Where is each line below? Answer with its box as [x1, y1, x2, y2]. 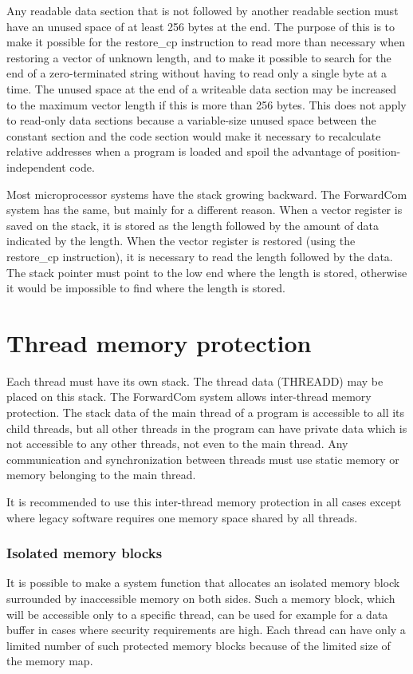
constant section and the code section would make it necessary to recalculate [6, 127, 381, 144]
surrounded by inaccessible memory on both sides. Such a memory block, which [6, 589, 395, 606]
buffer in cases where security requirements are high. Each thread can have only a [6, 621, 406, 638]
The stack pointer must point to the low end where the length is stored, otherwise [6, 264, 407, 280]
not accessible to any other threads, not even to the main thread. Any [6, 435, 348, 452]
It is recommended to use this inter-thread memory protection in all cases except [6, 493, 402, 509]
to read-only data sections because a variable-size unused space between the [6, 112, 376, 129]
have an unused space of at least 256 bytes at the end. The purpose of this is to [6, 18, 395, 34]
